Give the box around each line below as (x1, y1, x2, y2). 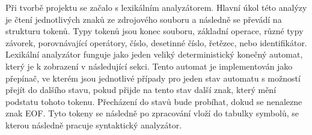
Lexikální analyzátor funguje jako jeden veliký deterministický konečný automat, (5, 48, 303, 61)
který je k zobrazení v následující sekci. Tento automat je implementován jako (5, 59, 293, 72)
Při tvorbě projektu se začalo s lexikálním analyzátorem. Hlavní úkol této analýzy (5, 1, 307, 13)
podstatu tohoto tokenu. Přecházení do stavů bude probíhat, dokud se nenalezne (5, 95, 302, 107)
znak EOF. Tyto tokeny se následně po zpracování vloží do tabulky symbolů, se (5, 107, 299, 119)
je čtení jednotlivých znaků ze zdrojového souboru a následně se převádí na (5, 13, 282, 25)
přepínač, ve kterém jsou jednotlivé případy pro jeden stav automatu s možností (5, 71, 301, 84)
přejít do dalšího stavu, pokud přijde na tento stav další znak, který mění (5, 83, 277, 96)
